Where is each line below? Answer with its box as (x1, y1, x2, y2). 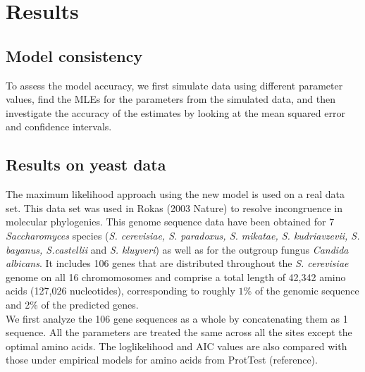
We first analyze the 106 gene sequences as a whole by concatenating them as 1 (6, 311, 348, 325)
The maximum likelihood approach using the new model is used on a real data (6, 187, 345, 201)
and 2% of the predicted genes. (6, 297, 139, 311)
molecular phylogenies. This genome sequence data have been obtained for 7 (6, 214, 335, 229)
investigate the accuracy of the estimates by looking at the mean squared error (6, 105, 345, 120)
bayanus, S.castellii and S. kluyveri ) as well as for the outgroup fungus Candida (6, 242, 349, 256)
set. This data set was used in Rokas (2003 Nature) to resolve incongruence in (6, 200, 342, 215)
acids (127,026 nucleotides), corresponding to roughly (6, 283, 235, 298)
